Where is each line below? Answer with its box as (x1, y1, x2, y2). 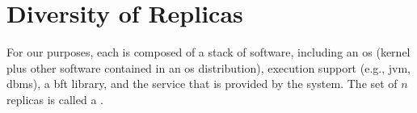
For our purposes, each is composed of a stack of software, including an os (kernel (6, 44, 411, 61)
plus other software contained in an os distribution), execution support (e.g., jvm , (6, 59, 411, 76)
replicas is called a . (6, 90, 103, 107)
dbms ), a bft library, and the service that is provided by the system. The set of (6, 75, 398, 92)
